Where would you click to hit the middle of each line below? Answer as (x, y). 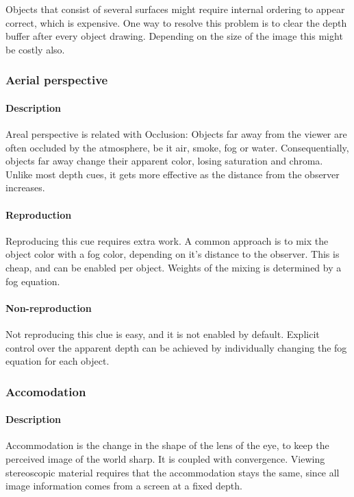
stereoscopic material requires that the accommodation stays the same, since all (173, 472)
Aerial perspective (57, 80)
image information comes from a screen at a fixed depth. (124, 486)
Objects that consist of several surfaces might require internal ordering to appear (175, 9)
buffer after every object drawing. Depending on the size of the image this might (174, 36)
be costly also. (35, 49)
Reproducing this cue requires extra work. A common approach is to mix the (167, 240)
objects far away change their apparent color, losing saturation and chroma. (164, 161)
